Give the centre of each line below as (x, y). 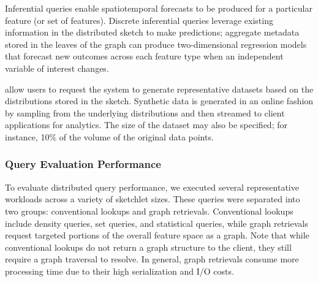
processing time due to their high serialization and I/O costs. (119, 271)
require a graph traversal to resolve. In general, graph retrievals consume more (152, 259)
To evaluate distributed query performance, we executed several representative (152, 187)
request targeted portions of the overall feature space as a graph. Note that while (157, 235)
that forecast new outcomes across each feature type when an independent (144, 56)
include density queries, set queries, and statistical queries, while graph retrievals (157, 223)
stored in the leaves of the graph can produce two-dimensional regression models (156, 44)
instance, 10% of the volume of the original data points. (109, 136)
